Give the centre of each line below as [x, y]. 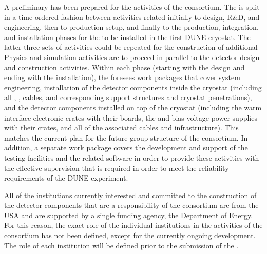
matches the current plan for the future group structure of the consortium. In [126, 137]
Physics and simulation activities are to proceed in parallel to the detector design [132, 57]
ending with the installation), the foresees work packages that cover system [122, 77]
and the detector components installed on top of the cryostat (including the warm [133, 107]
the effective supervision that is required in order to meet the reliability [117, 168]
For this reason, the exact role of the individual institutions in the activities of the [133, 225]
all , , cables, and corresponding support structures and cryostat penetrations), [128, 97]
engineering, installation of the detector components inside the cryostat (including [133, 87]
